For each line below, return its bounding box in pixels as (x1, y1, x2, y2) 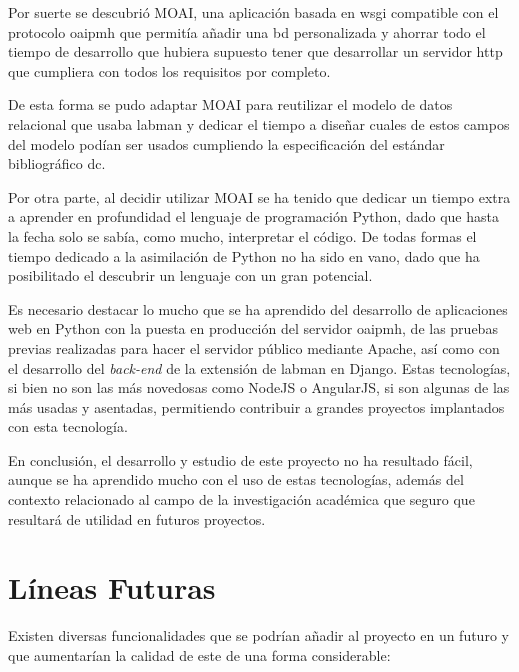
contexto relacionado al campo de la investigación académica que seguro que (8, 489, 475, 510)
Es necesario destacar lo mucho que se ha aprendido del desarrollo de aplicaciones (8, 298, 508, 319)
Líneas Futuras (8, 567, 216, 608)
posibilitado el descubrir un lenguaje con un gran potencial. (8, 265, 373, 286)
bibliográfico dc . (8, 153, 106, 174)
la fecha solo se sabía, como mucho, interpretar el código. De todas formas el (8, 225, 477, 246)
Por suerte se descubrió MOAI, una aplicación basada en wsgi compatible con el (8, 2, 499, 22)
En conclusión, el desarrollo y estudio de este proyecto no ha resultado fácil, (8, 449, 473, 470)
